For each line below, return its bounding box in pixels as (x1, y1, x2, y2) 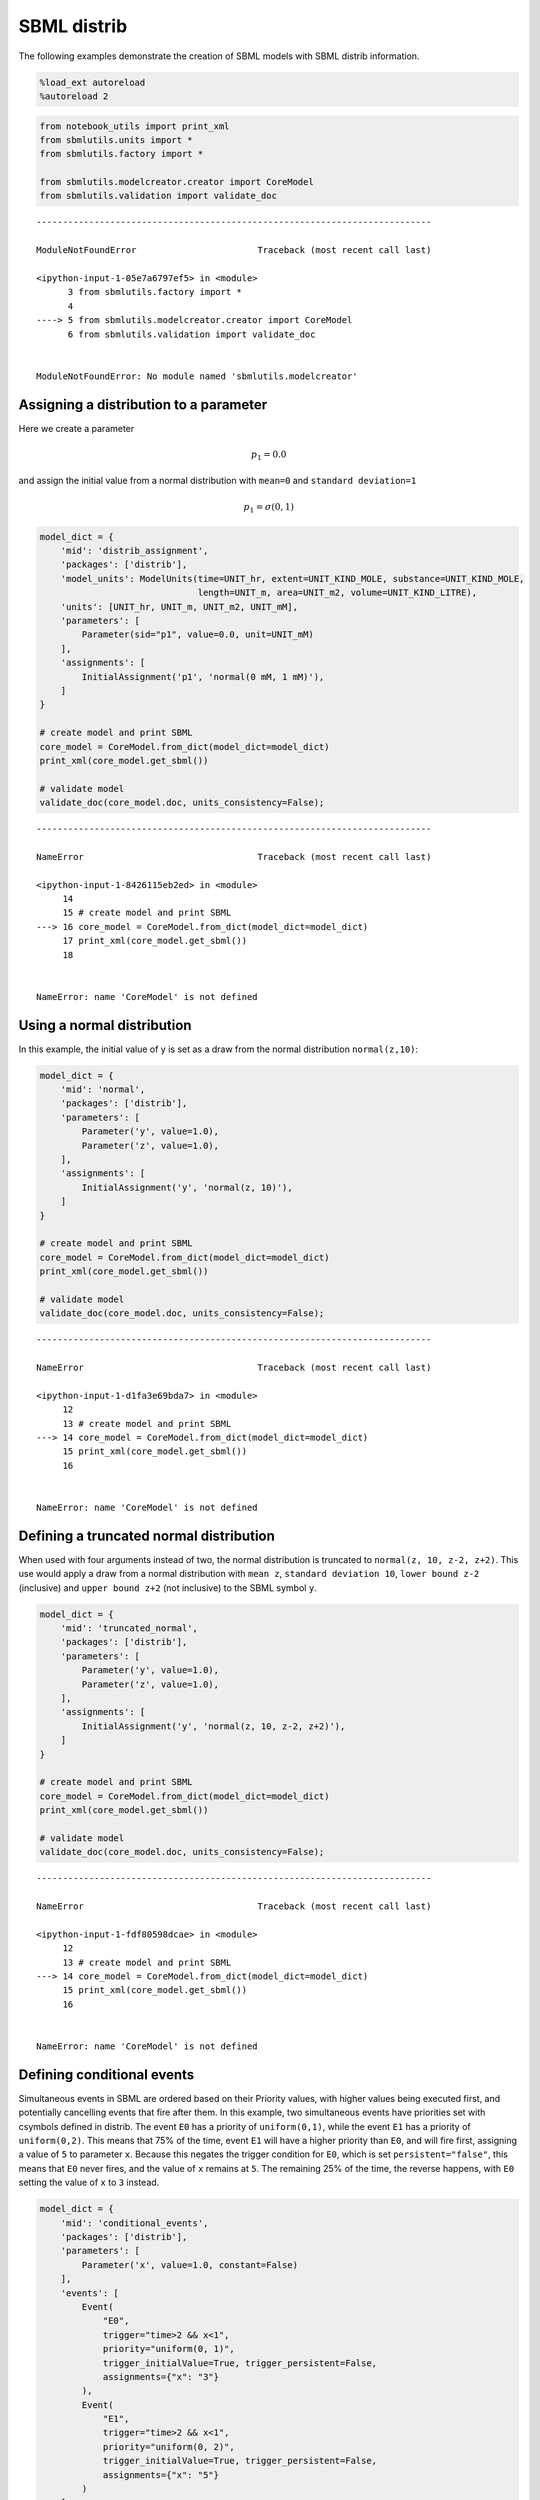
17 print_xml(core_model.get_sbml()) (62, 935, 248, 947)
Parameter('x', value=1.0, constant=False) (81, 2259, 299, 2270)
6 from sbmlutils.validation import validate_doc (67, 328, 316, 340)
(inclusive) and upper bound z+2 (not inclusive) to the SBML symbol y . (18, 1581, 317, 1594)
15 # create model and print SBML (62, 907, 232, 919)
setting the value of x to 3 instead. (18, 2176, 160, 2189)
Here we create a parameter (18, 422, 135, 434)
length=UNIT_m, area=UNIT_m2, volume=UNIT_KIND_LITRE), (197, 587, 478, 599)
